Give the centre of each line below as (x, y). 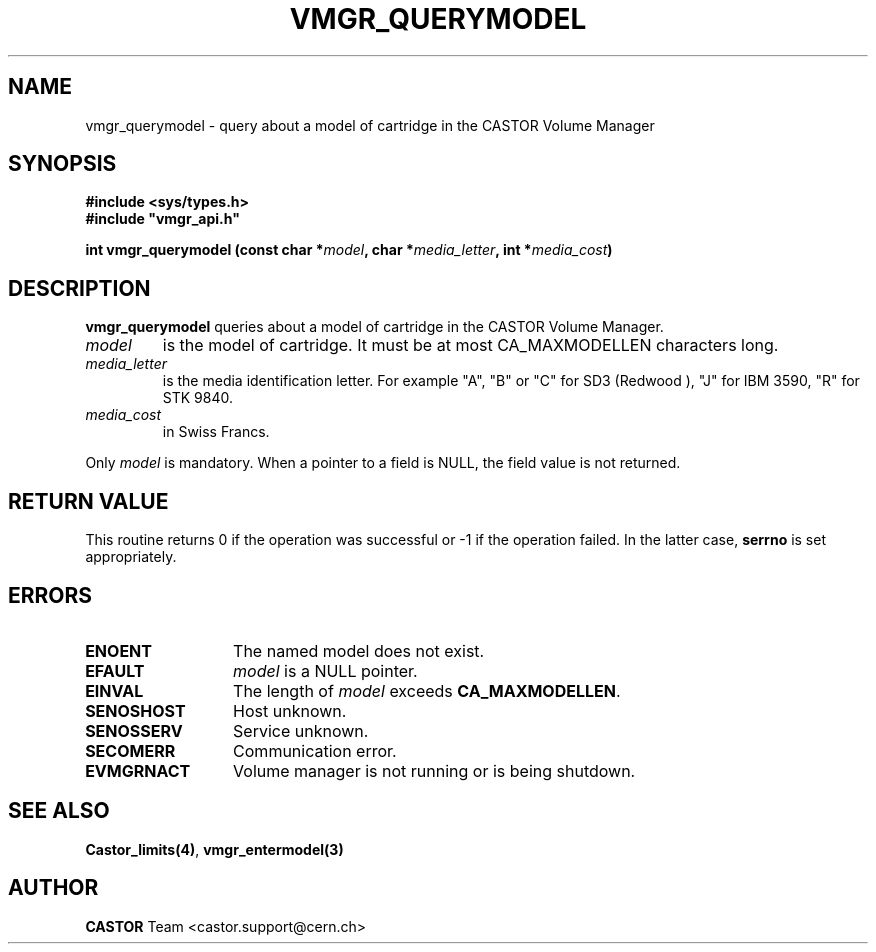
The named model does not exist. (359, 650)
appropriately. (131, 557)
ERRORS (50, 595)
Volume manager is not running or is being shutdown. (434, 770)
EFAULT (115, 670)
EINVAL (114, 690)
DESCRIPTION (79, 288)
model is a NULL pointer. (325, 670)
